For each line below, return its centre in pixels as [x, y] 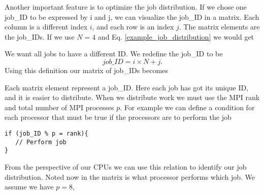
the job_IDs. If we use [40, 36]
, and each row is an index [133, 27]
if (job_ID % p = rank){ [46, 133]
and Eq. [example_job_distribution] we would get [176, 36]
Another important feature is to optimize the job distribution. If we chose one [126, 7]
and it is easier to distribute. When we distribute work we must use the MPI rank [132, 97]
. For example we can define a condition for [187, 107]
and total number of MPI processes [59, 107]
